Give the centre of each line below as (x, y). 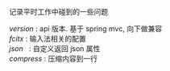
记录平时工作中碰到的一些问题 (58, 12)
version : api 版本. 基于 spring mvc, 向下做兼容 (86, 29)
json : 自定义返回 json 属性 (55, 49)
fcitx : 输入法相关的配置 (48, 39)
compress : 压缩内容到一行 (54, 59)
